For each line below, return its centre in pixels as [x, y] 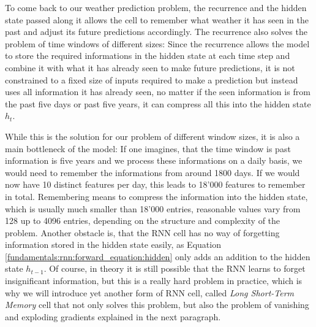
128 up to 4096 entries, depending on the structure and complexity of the [143, 221]
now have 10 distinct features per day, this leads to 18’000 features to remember [155, 184]
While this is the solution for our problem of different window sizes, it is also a [152, 136]
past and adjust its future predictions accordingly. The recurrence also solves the [156, 32]
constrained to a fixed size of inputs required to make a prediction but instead [152, 79]
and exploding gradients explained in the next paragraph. [113, 316]
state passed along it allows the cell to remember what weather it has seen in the [157, 19]
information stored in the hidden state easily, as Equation [113, 244]
